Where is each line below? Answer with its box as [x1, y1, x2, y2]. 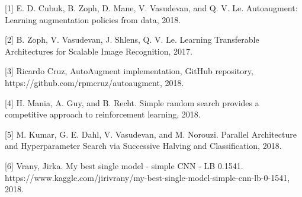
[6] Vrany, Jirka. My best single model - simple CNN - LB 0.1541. [5, 159, 243, 171]
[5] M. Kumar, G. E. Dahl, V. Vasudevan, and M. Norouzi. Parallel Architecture [5, 128, 297, 140]
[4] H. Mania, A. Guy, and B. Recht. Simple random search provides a [5, 96, 259, 109]
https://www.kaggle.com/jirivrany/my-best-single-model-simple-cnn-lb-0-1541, [5, 171, 290, 183]
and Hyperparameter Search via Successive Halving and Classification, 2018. [5, 139, 282, 152]
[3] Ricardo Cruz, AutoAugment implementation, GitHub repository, [5, 65, 253, 77]
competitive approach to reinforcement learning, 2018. [5, 108, 201, 120]
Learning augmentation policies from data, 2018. [5, 13, 181, 26]
